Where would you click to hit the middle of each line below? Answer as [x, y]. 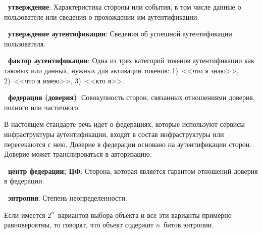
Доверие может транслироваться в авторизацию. [78, 154]
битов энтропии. [189, 225]
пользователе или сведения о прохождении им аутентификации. [102, 16]
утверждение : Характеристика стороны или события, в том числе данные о [125, 7]
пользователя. [25, 43]
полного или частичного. [42, 107]
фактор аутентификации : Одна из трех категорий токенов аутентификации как [131, 60]
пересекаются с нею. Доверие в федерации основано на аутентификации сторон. [128, 144]
